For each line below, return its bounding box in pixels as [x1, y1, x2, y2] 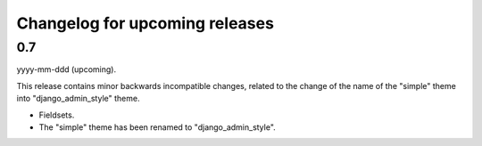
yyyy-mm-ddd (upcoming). [16, 64, 116, 75]
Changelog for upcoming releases [16, 13, 274, 33]
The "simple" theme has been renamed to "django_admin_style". [38, 121, 276, 133]
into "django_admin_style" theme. [16, 93, 140, 104]
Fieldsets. [38, 109, 75, 120]
